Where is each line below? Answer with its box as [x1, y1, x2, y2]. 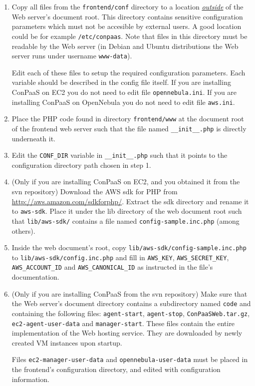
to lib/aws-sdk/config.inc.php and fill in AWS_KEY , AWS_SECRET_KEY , [11, 252, 229, 262]
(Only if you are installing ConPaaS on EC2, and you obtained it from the [11, 176, 240, 187]
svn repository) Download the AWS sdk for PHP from [11, 186, 178, 196]
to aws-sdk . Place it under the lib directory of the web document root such [11, 206, 242, 216]
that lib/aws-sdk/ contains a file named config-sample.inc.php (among [11, 215, 240, 226]
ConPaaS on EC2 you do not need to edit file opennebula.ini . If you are [11, 86, 237, 97]
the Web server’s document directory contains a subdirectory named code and [11, 298, 251, 309]
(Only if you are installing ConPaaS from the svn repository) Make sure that [11, 288, 248, 299]
